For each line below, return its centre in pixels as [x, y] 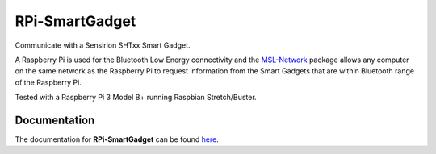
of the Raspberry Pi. [48, 82]
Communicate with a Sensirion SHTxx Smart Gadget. [103, 45]
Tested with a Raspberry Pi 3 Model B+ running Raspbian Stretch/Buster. [136, 98]
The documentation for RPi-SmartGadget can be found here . [117, 139]
